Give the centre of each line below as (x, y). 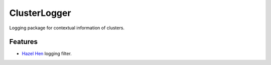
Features (23, 42)
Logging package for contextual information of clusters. (67, 28)
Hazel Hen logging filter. (47, 54)
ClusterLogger (40, 13)
